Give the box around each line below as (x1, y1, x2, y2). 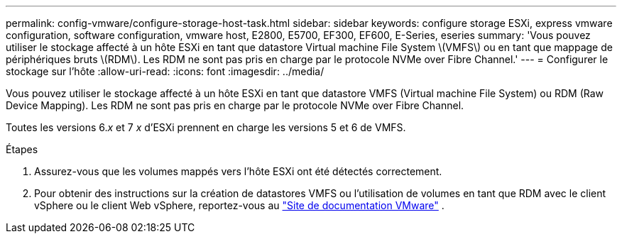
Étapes (6, 143, 38, 155)
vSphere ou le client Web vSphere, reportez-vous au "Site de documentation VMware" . (34, 199, 444, 211)
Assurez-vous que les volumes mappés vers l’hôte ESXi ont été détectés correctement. (34, 165, 442, 177)
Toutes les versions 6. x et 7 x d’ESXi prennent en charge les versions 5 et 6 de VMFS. (6, 121, 406, 133)
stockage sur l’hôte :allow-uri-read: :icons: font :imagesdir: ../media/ (6, 65, 324, 77)
